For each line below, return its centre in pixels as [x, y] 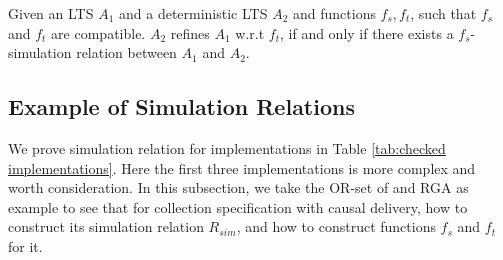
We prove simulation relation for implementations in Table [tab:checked [227, 147]
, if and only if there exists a [366, 32]
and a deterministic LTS [193, 13]
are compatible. [98, 32]
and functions [334, 13]
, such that [443, 13]
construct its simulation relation [106, 226]
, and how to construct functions [336, 226]
